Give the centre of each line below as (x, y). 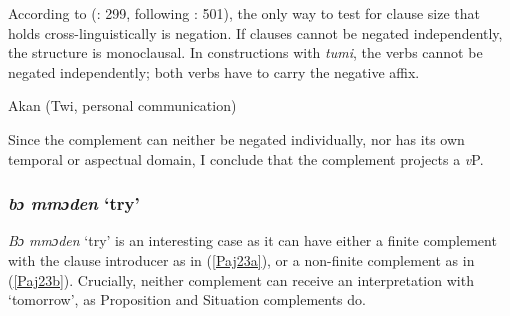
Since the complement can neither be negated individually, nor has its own (236, 138)
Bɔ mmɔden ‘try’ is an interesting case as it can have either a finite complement (252, 240)
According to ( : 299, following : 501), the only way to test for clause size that (244, 13)
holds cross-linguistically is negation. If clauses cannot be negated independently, (255, 32)
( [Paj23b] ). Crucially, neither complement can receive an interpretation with (241, 279)
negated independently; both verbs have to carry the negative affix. (214, 71)
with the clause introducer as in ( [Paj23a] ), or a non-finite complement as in (241, 259)
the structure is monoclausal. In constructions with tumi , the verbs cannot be (245, 52)
